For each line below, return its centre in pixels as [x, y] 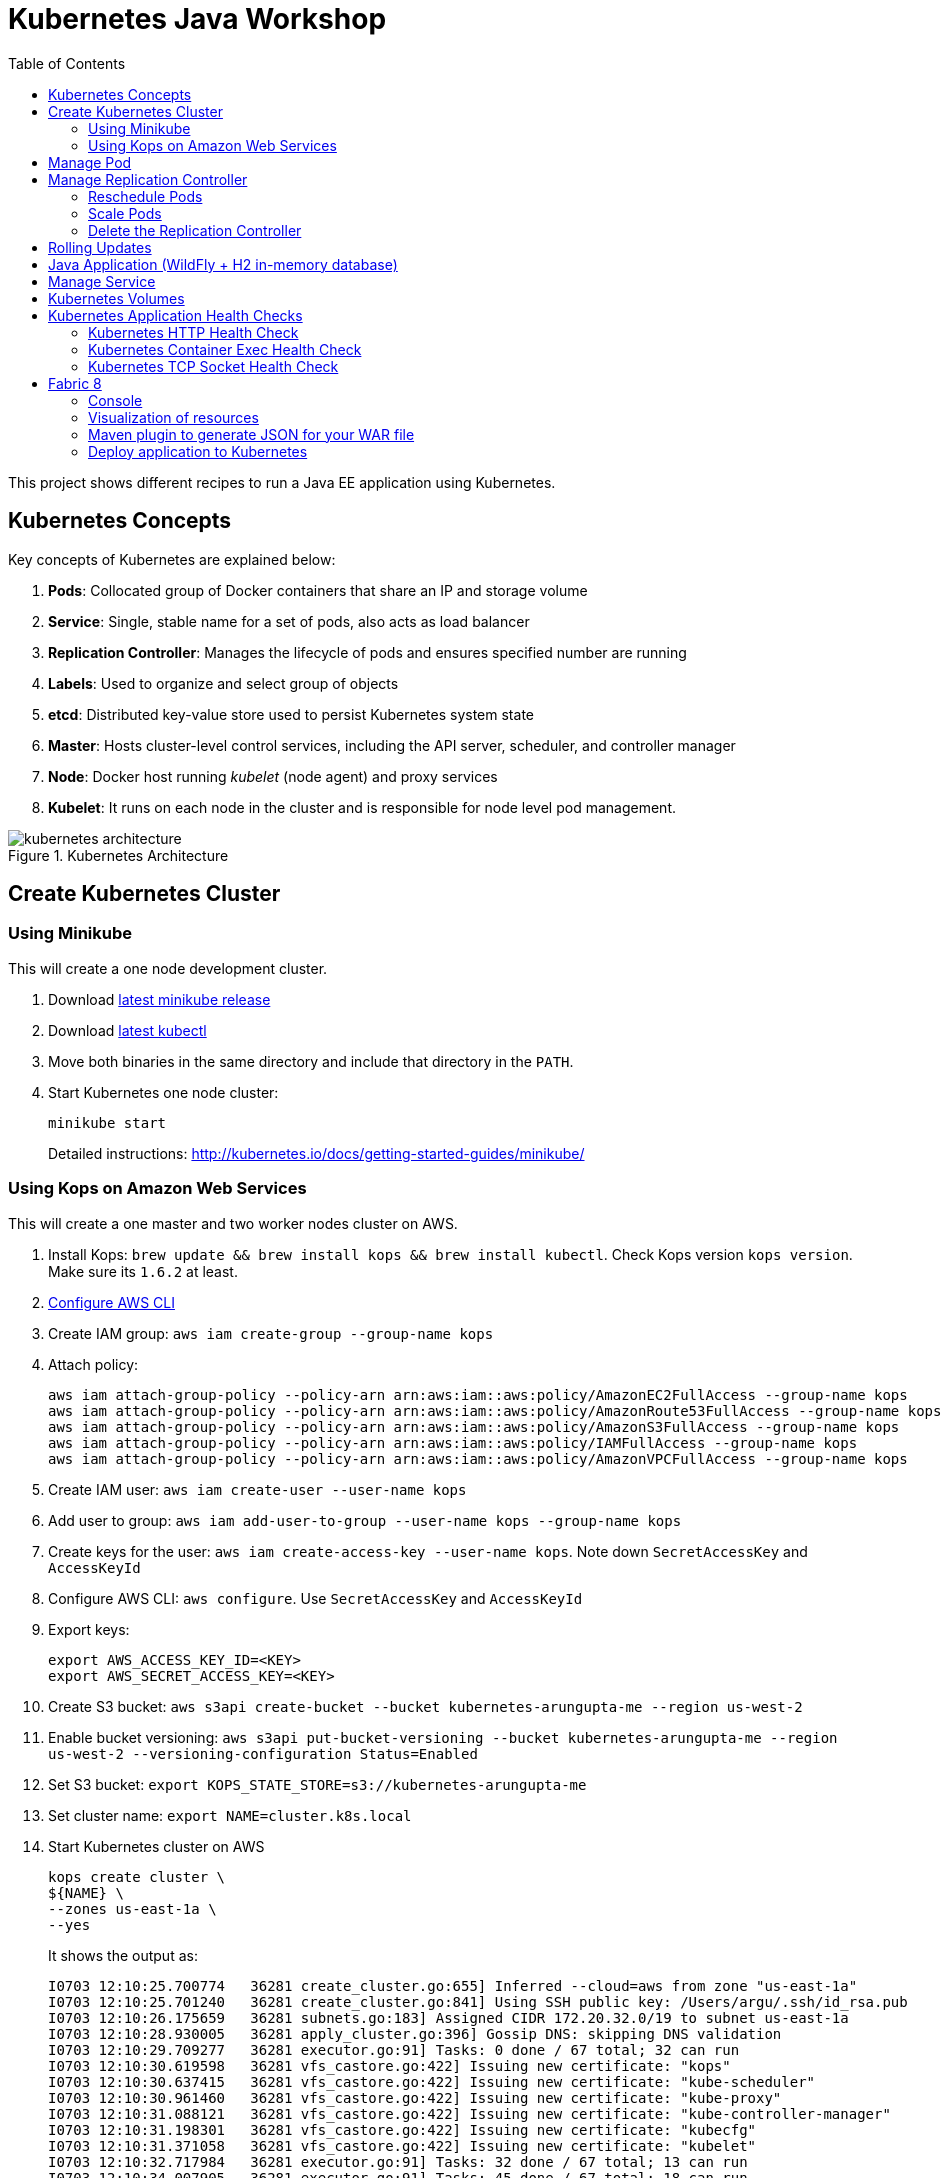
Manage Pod [90, 162]
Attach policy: [93, 1364]
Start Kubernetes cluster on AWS [156, 1846]
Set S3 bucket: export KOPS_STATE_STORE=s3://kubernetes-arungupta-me [317, 1784]
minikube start [107, 1122]
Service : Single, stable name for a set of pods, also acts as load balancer [289, 621]
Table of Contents [67, 63]
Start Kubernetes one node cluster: [163, 1092]
